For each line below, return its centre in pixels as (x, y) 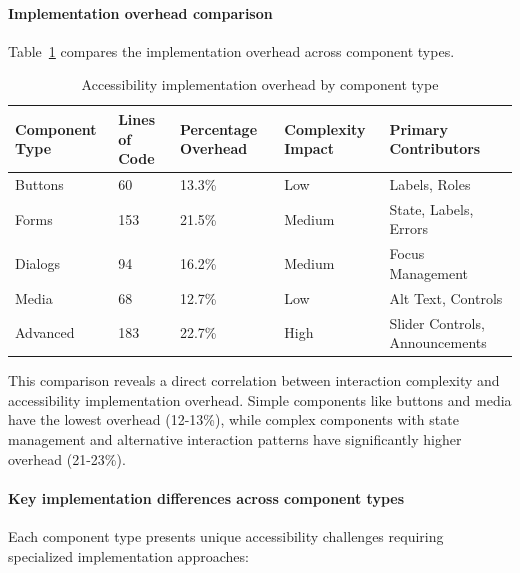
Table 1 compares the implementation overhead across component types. (231, 50)
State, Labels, (431, 208)
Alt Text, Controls (446, 297)
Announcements (438, 342)
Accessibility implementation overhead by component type (260, 84)
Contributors (435, 148)
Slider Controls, (437, 322)
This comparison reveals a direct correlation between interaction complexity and (254, 380)
